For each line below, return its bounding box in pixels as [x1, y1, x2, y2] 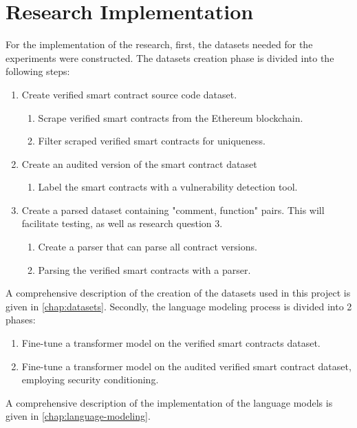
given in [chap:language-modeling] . [6, 409, 151, 423]
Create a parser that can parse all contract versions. [38, 239, 257, 254]
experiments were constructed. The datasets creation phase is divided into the [6, 50, 334, 65]
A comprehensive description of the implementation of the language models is [6, 395, 333, 409]
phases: [6, 312, 36, 327]
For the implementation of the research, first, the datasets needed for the [6, 37, 313, 52]
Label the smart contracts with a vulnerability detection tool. [38, 180, 298, 194]
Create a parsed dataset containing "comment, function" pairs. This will [21, 202, 325, 217]
